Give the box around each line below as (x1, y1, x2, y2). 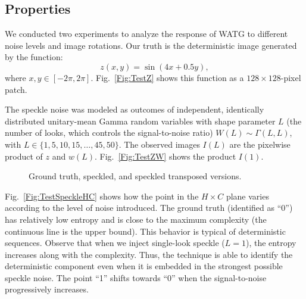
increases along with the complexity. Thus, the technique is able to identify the (5, 248, 293, 260)
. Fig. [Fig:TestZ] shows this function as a (90, 71, 244, 83)
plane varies (226, 189, 269, 202)
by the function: (5, 51, 63, 63)
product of (5, 149, 43, 162)
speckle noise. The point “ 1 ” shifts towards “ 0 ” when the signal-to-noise (5, 271, 267, 284)
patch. (5, 83, 27, 95)
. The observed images (118, 138, 200, 150)
